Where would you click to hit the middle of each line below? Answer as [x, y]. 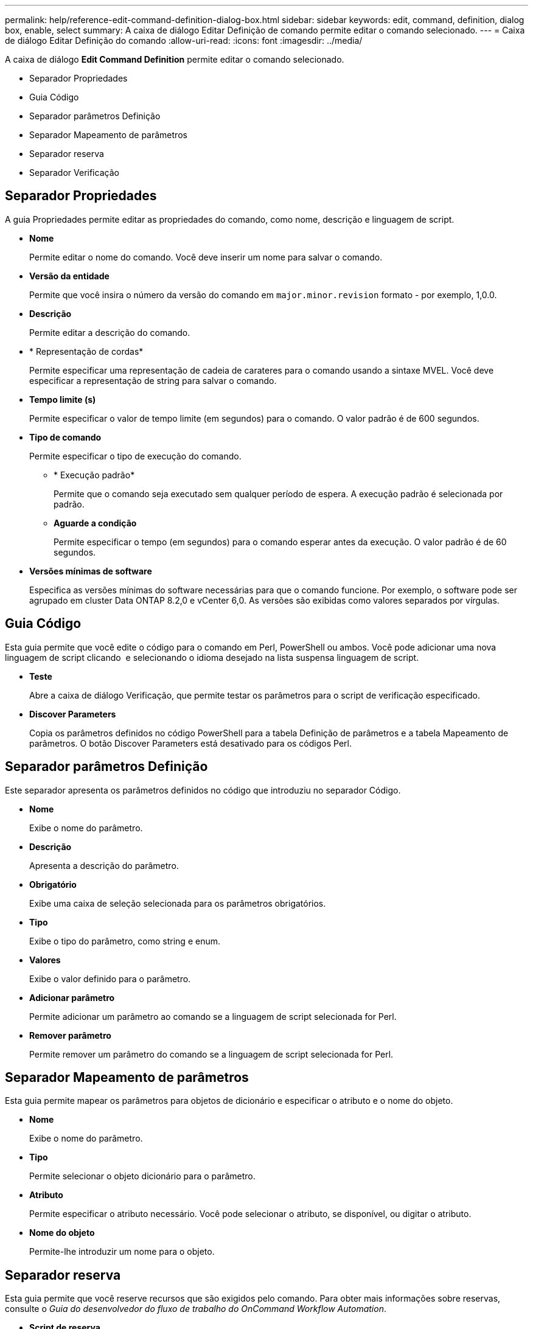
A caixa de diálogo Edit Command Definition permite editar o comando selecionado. [175, 59]
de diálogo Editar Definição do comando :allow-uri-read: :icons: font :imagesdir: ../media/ [184, 40]
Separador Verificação [74, 173]
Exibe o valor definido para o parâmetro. [110, 978]
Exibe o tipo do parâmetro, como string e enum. [125, 941]
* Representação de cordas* [86, 351]
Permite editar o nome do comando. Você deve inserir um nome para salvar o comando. [206, 257]
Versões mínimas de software [91, 571]
